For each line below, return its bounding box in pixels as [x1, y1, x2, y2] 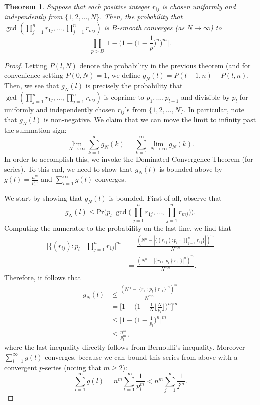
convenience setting [4, 70, 63, 80]
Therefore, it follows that [4, 272, 81, 283]
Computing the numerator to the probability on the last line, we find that [4, 223, 231, 233]
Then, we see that [4, 80, 59, 91]
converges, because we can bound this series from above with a [45, 351, 238, 362]
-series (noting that [43, 362, 101, 373]
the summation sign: [4, 125, 67, 136]
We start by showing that [4, 193, 83, 203]
